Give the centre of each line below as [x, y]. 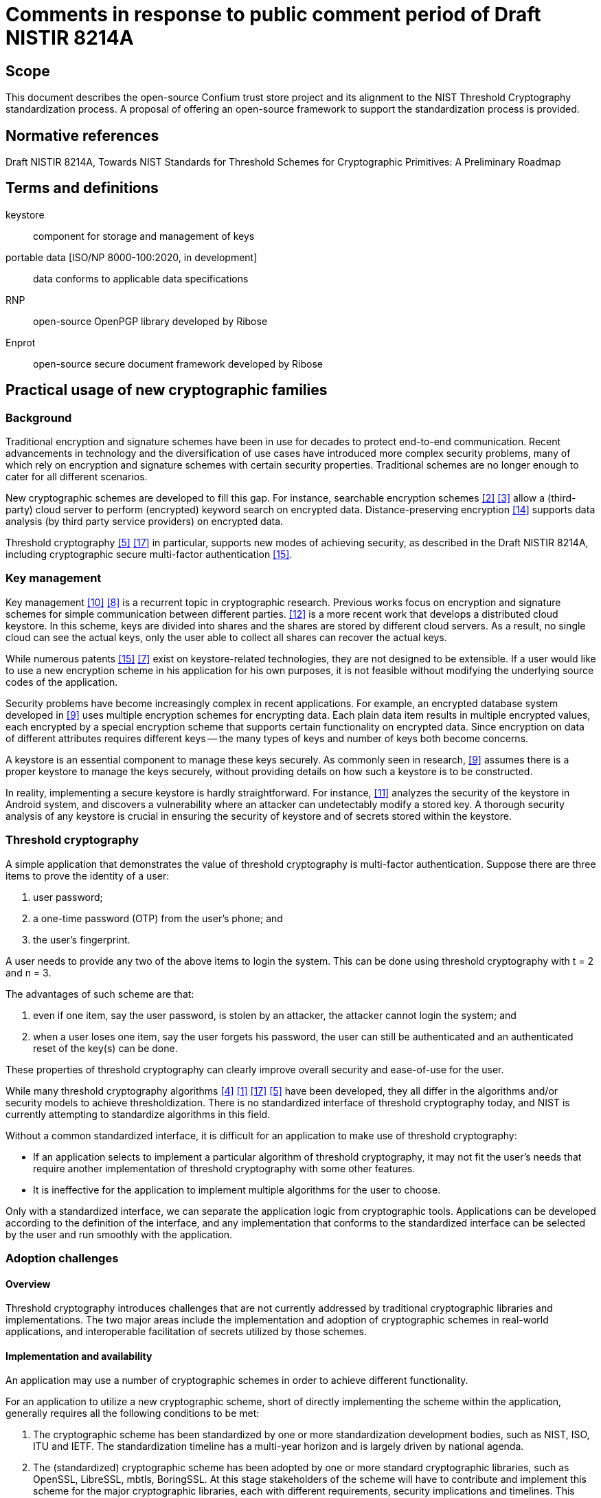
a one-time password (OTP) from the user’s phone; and [158, 918]
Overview [28, 1284]
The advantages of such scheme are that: [100, 994]
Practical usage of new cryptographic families [167, 390]
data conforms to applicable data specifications [141, 278]
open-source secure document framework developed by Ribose [178, 364]
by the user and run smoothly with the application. [119, 1234]
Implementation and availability [79, 1356]
